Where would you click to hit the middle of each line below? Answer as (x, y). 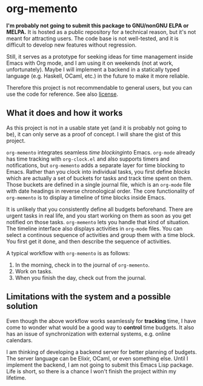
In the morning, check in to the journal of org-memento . (82, 265)
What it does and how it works (65, 113)
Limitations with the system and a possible (88, 297)
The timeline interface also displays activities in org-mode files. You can (95, 228)
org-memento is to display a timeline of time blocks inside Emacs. (86, 197)
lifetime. (16, 378)
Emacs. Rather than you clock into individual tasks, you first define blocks (98, 171)
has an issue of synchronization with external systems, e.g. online (88, 334)
